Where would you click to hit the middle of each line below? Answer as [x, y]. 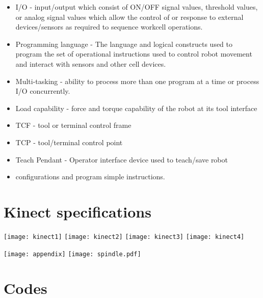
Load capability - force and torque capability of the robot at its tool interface [136, 108]
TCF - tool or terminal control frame [73, 125]
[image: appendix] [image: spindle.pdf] [72, 254]
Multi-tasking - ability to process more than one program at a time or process [137, 81]
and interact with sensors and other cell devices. [91, 63]
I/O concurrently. [43, 91]
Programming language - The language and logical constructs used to [124, 44]
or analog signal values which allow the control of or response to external [129, 17]
